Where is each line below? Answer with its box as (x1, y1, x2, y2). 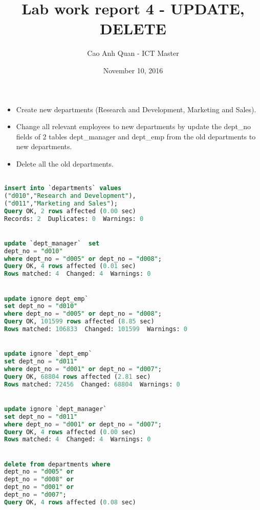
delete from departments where (4, 460, 111, 468)
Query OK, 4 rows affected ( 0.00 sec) (4, 428, 136, 436)
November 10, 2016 (103, 65, 163, 75)
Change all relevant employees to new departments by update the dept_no (16, 121, 251, 132)
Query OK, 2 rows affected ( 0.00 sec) (4, 207, 136, 215)
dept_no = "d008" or (4, 476, 74, 483)
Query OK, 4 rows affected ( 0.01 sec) (4, 262, 136, 270)
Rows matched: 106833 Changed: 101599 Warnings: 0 (4, 325, 187, 333)
